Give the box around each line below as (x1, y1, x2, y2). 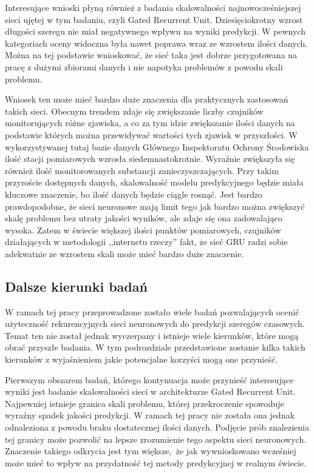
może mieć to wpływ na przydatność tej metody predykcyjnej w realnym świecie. (5, 456, 307, 469)
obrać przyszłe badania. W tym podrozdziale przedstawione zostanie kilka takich (5, 341, 305, 354)
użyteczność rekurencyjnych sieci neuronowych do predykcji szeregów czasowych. (5, 317, 305, 330)
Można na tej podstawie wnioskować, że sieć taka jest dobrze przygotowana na (5, 49, 297, 61)
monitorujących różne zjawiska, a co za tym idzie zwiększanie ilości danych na (5, 116, 295, 129)
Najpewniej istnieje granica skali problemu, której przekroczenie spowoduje (5, 397, 284, 409)
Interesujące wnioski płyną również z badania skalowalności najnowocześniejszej (5, 1, 301, 13)
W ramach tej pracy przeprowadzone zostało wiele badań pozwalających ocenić (5, 305, 299, 318)
